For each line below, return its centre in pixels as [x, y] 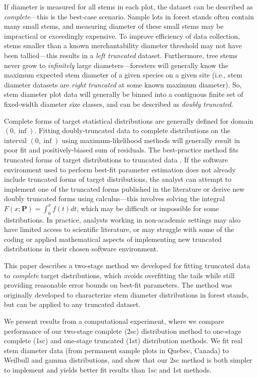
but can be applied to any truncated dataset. [72, 304]
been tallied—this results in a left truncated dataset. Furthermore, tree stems [121, 55]
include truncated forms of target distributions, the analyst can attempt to [118, 179]
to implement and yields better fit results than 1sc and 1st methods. [108, 369]
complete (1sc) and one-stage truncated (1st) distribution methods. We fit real [123, 340]
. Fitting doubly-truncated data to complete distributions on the [132, 130]
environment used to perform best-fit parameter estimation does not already [120, 169]
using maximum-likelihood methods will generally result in [151, 140]
